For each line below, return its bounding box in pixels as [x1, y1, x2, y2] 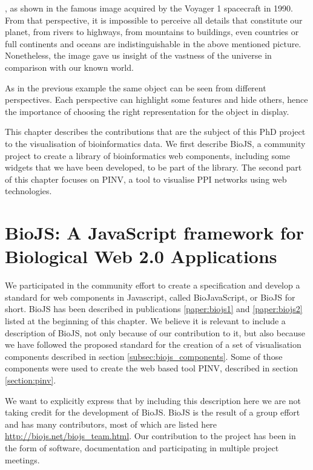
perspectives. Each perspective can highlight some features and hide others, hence [5, 93, 308, 106]
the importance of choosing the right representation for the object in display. [5, 105, 289, 117]
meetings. [5, 453, 40, 466]
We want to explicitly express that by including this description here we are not [5, 394, 301, 406]
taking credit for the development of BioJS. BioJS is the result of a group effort [5, 406, 300, 419]
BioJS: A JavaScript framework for [5, 220, 304, 245]
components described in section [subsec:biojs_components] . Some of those [5, 350, 283, 362]
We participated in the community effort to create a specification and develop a [5, 279, 300, 292]
